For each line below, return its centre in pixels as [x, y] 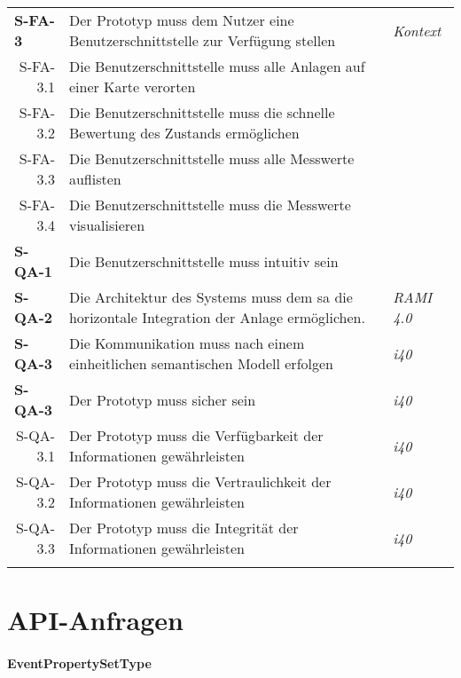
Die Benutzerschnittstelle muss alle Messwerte [211, 158]
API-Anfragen [95, 620]
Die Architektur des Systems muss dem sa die [211, 297]
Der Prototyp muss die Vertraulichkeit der [200, 481]
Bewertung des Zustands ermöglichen [184, 133]
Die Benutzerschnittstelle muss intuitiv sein [203, 261]
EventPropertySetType [79, 662]
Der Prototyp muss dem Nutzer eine [181, 20]
